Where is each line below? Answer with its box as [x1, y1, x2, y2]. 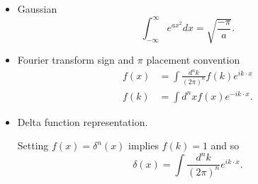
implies [128, 138, 159, 153]
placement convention [146, 52, 240, 67]
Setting [17, 138, 49, 153]
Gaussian [17, 1, 57, 16]
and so [211, 138, 240, 153]
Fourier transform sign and [17, 52, 135, 67]
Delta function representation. [17, 114, 148, 129]
